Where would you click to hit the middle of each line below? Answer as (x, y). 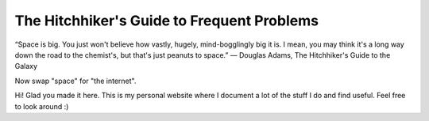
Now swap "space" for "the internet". (75, 81)
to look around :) (42, 106)
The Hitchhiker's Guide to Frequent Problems (167, 21)
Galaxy (26, 66)
